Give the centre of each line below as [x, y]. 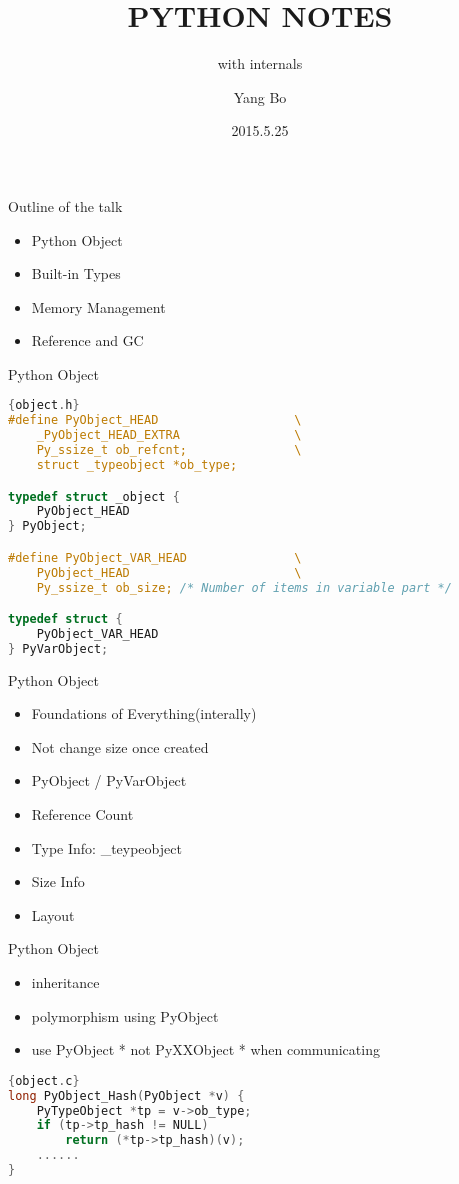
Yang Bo [260, 96]
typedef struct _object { [94, 496]
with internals [260, 63]
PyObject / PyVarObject [109, 780]
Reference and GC [87, 340]
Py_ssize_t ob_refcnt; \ [169, 450]
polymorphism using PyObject [125, 1015]
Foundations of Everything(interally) [144, 713]
